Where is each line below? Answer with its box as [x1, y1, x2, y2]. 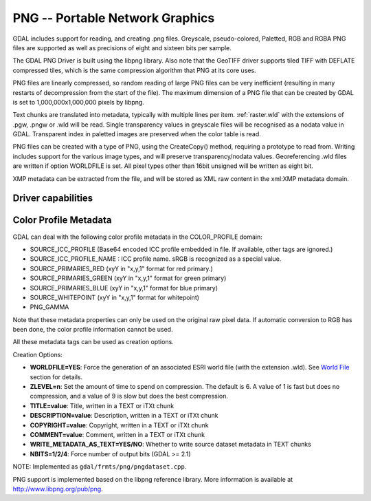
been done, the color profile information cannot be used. [12, 326, 173, 334]
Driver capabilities [12, 193, 93, 204]
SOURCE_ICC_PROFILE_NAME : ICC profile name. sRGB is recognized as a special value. [30, 255, 282, 263]
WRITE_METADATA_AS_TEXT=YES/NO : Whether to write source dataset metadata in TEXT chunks [30, 440, 312, 449]
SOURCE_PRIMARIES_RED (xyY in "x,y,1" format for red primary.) [30, 264, 213, 273]
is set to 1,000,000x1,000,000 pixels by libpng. [12, 98, 144, 106]
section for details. [30, 372, 82, 381]
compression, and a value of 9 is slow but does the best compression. [30, 392, 228, 401]
